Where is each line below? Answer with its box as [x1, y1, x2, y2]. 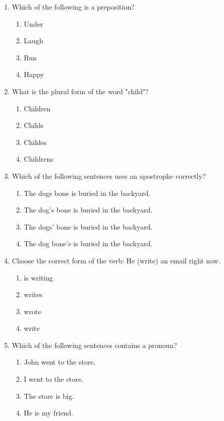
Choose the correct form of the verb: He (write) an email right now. [12, 255, 220, 265]
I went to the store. [24, 374, 83, 384]
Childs [24, 120, 44, 130]
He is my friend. [24, 407, 73, 418]
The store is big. [24, 390, 74, 401]
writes [24, 289, 43, 300]
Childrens [24, 154, 54, 164]
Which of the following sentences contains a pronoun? [12, 339, 177, 350]
